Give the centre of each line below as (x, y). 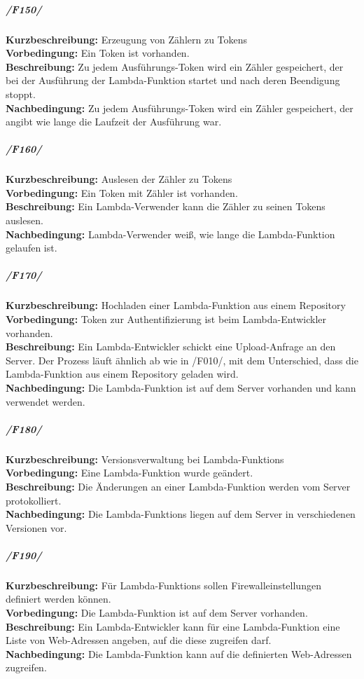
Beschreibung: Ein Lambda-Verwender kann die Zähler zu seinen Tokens (166, 206)
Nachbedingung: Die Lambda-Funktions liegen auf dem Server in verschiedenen (181, 514)
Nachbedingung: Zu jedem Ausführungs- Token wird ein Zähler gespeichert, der (180, 108)
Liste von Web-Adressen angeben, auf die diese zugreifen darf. (139, 640)
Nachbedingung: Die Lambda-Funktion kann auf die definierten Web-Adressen (179, 653)
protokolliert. (34, 500)
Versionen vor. (36, 527)
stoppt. (21, 94)
